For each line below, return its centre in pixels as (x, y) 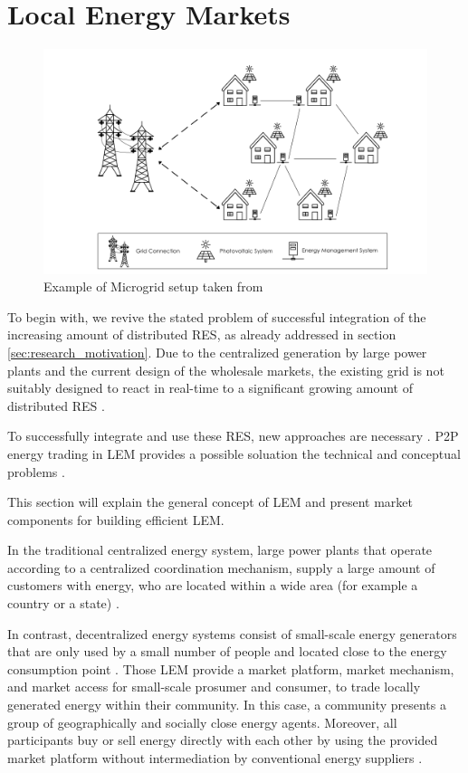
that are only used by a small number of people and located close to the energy (227, 651)
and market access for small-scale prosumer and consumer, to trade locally (214, 687)
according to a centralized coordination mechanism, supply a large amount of (221, 567)
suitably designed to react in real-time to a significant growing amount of (210, 388)
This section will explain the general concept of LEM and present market (210, 502)
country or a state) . (63, 603)
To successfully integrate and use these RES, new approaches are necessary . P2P (233, 436)
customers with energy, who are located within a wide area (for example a (213, 585)
